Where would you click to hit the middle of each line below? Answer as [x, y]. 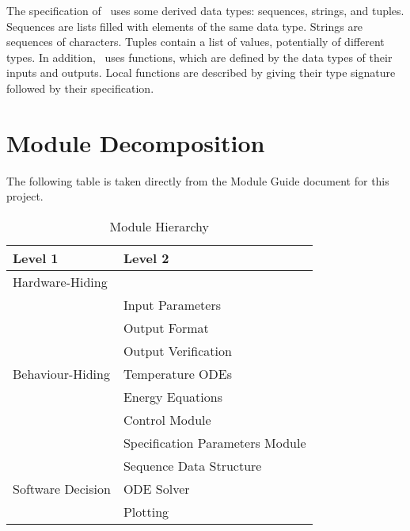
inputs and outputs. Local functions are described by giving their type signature [201, 73]
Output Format [166, 327]
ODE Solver [156, 488]
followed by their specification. [80, 88]
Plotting [146, 511]
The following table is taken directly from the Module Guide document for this [198, 180]
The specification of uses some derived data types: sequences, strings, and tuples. [205, 10]
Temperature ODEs [177, 373]
